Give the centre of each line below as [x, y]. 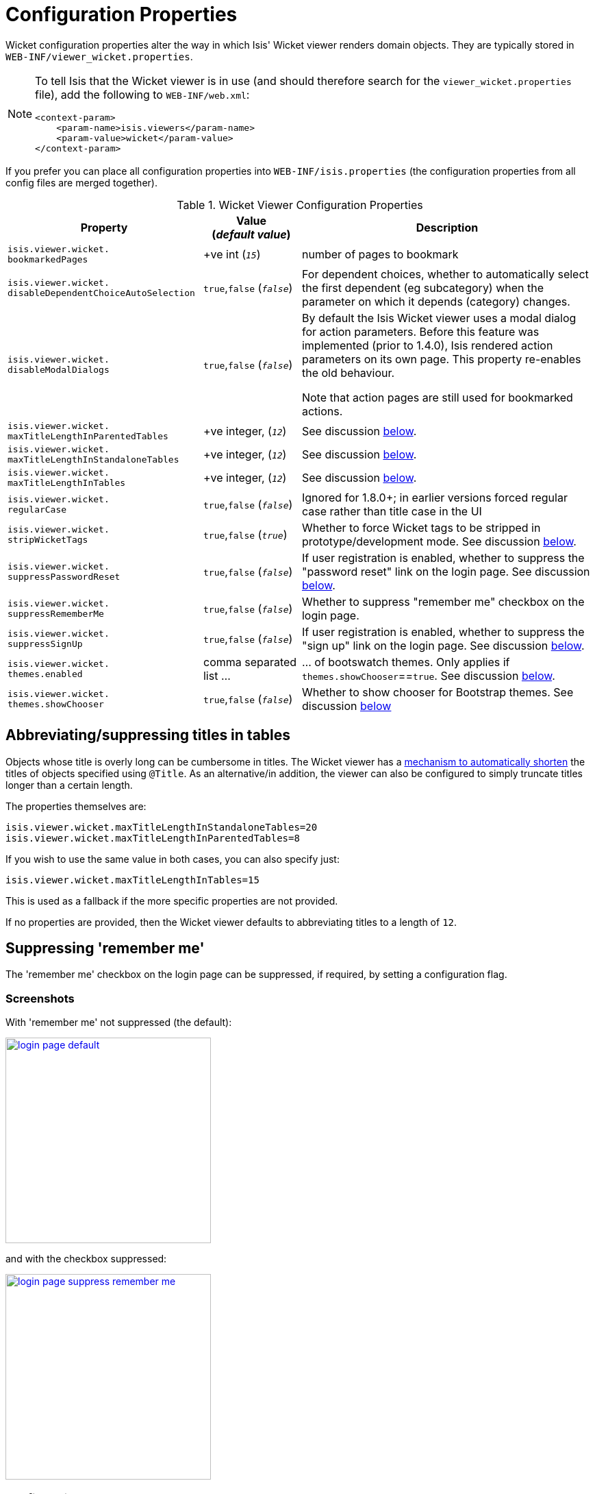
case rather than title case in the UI [392, 511]
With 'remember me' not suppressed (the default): [119, 1022]
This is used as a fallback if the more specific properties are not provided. [172, 901]
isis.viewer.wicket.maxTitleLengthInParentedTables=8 [153, 838]
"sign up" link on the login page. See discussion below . [443, 645]
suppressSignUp [45, 644]
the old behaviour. [348, 372]
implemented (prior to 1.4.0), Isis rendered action [427, 345]
